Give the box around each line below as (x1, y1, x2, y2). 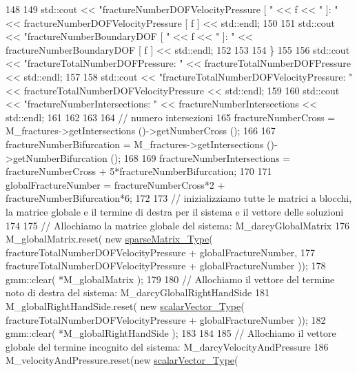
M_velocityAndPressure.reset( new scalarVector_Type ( (6, 353, 238, 367)
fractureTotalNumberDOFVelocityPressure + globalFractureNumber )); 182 (6, 312, 326, 327)
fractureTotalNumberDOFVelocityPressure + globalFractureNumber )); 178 (6, 258, 326, 273)
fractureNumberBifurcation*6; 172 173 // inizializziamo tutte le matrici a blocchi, (6, 191, 352, 205)
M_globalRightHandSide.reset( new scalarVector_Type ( (6, 299, 245, 313)
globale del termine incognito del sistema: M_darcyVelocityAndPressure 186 (6, 339, 329, 353)
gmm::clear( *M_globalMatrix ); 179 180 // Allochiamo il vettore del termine (6, 271, 335, 286)
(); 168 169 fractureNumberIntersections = (110, 150, 291, 165)
